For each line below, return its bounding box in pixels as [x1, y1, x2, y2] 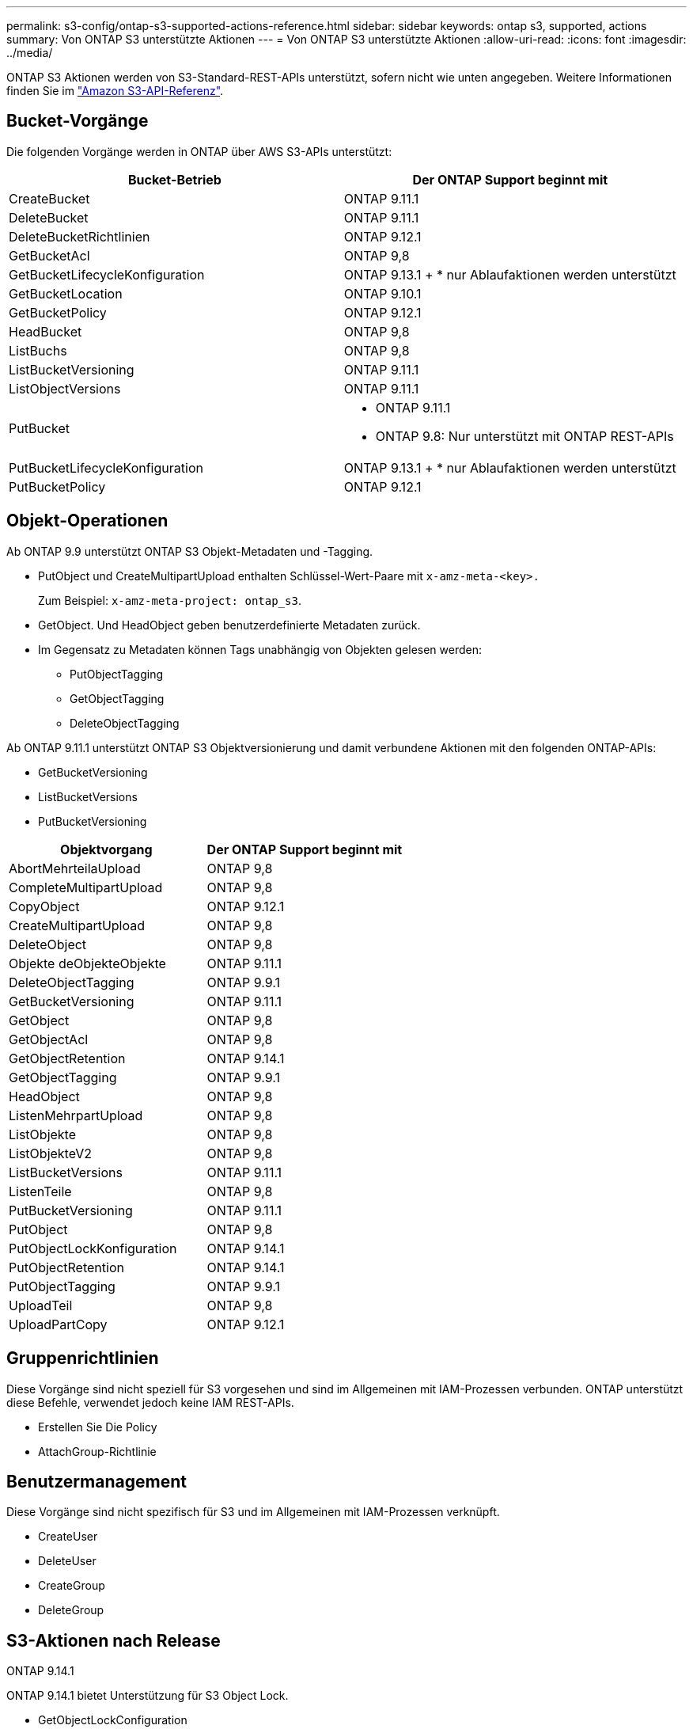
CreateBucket [9, 190, 90, 207]
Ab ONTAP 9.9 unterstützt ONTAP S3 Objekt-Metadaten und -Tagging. [6, 544, 373, 558]
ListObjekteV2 [9, 1145, 93, 1161]
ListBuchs [9, 342, 67, 359]
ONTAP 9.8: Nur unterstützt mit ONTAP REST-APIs [375, 427, 674, 444]
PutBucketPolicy [9, 478, 106, 495]
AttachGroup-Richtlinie [38, 1444, 157, 1458]
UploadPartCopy [9, 1316, 108, 1332]
